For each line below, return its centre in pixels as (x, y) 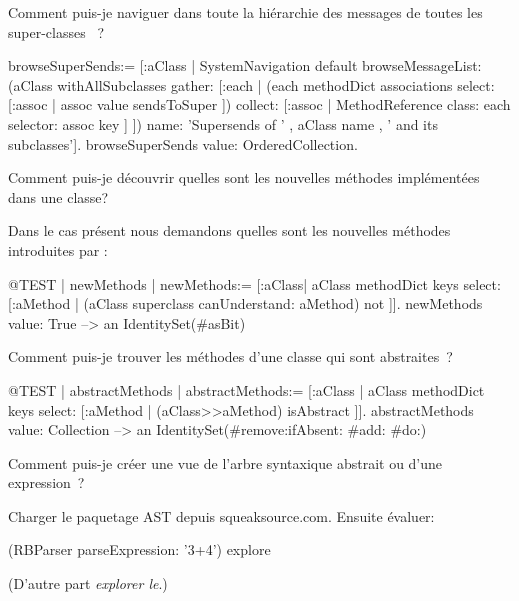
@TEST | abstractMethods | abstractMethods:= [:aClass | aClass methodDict (246, 389)
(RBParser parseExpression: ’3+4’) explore (139, 549)
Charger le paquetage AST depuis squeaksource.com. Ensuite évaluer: (221, 515)
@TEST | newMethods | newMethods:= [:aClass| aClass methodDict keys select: (254, 283)
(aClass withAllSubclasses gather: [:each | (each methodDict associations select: (251, 84)
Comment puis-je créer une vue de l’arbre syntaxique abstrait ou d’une (225, 462)
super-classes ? (56, 31)
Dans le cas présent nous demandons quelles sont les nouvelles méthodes (229, 230)
